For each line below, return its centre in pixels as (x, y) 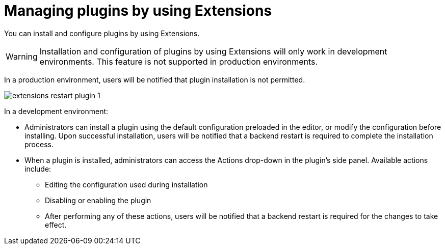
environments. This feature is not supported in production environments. (179, 61)
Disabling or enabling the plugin (98, 200)
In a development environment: (56, 111)
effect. (56, 225)
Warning (22, 56)
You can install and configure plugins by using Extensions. (102, 33)
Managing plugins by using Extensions (138, 11)
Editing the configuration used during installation (126, 184)
